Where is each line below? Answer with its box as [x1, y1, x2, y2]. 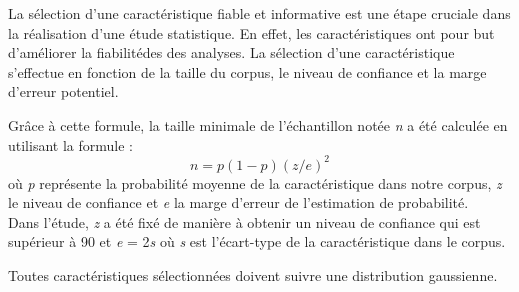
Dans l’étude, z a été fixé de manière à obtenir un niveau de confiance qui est [8, 211, 481, 232]
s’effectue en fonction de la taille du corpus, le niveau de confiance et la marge [8, 61, 487, 82]
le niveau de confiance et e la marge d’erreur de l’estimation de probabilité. [8, 192, 469, 213]
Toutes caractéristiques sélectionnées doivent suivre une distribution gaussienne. [8, 265, 498, 286]
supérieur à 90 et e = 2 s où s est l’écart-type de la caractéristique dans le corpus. [8, 231, 506, 252]
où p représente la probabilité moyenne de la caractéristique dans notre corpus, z [8, 172, 502, 193]
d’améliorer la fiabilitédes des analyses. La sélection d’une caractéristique [8, 42, 455, 63]
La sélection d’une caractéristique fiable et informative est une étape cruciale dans [8, 3, 511, 23]
